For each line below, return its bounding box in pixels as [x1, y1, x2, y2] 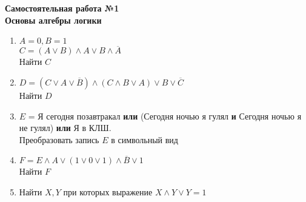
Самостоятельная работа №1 [5, 2, 119, 14]
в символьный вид [111, 133, 178, 146]
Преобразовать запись [19, 133, 99, 146]
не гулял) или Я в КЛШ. [19, 121, 111, 134]
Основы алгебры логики [5, 13, 102, 26]
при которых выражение [63, 185, 153, 198]
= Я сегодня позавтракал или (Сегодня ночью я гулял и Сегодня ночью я [28, 109, 302, 122]
